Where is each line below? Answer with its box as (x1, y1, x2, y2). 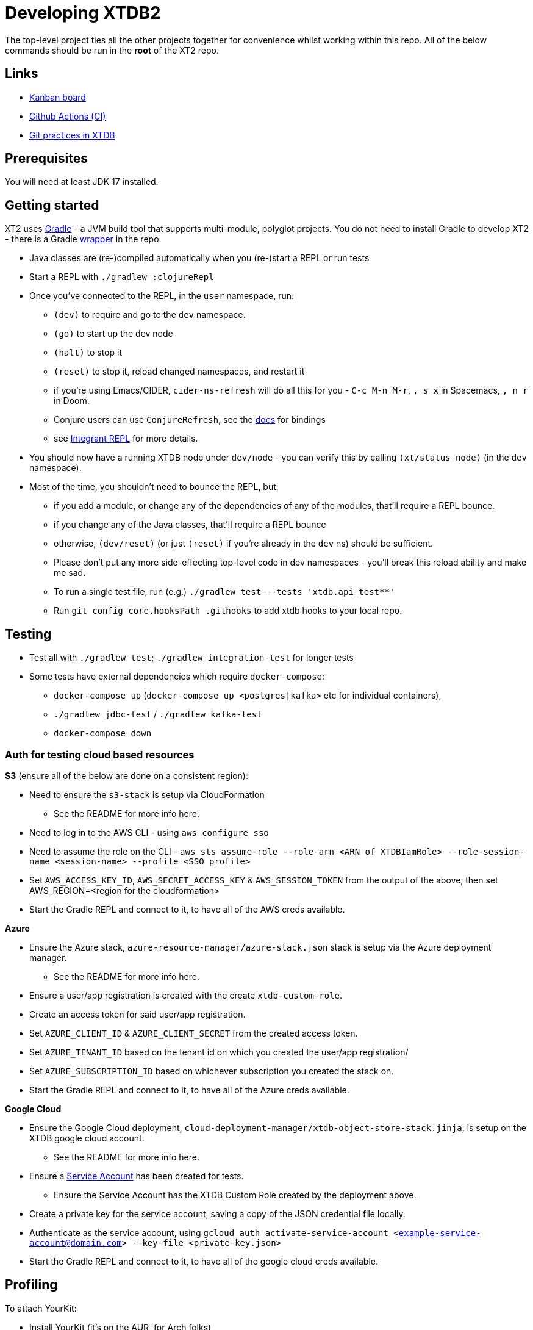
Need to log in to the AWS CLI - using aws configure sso (29, 827, 269, 838)
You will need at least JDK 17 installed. (5, 176, 159, 187)
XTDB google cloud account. (29, 1132, 145, 1143)
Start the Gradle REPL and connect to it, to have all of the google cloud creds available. (29, 1256, 378, 1267)
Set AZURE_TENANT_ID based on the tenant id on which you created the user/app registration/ (29, 1046, 409, 1057)
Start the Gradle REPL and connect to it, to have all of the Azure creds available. (29, 1084, 349, 1095)
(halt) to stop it (54, 347, 122, 358)
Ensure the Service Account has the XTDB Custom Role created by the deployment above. (54, 1189, 417, 1200)
